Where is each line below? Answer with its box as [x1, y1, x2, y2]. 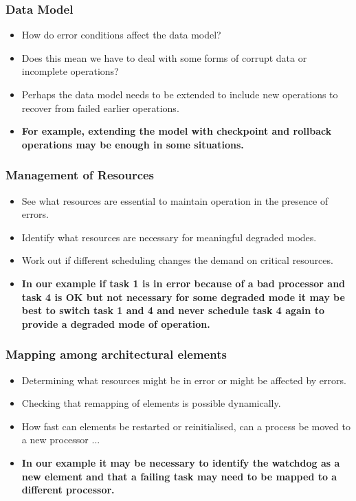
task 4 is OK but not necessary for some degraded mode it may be [21, 289, 345, 304]
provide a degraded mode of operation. [21, 316, 210, 331]
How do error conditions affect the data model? [21, 27, 221, 42]
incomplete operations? [21, 64, 119, 78]
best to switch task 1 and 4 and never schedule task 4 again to [21, 303, 324, 318]
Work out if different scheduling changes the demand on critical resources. [21, 253, 333, 267]
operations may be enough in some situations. [21, 137, 244, 151]
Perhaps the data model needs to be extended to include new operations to [21, 87, 338, 101]
